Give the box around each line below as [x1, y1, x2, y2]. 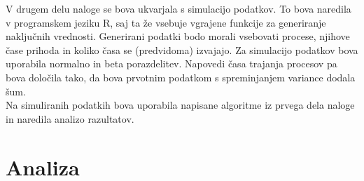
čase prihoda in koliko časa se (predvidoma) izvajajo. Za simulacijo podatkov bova [6, 42, 358, 57]
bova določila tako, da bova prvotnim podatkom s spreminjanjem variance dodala [6, 69, 356, 84]
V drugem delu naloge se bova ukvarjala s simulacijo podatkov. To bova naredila [6, 1, 351, 15]
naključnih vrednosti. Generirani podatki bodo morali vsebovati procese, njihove [6, 29, 350, 43]
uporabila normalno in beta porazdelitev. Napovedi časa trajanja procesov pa [6, 56, 337, 71]
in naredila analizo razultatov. [6, 111, 134, 126]
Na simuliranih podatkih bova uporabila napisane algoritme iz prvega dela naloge [6, 98, 355, 112]
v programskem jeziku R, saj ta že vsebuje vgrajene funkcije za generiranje [6, 15, 326, 29]
